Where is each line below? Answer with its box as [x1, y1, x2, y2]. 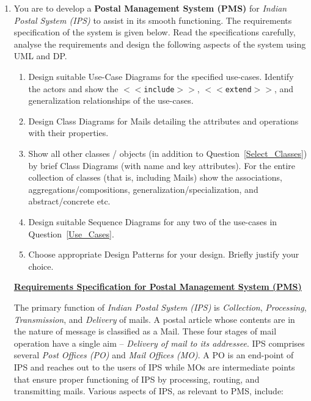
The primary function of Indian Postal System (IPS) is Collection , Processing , [13, 300, 307, 313]
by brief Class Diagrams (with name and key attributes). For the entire [28, 159, 296, 172]
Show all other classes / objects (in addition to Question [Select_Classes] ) [28, 147, 307, 159]
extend [225, 85, 252, 94]
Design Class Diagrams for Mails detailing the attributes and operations [28, 114, 299, 127]
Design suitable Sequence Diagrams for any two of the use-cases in [28, 215, 277, 228]
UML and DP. [13, 49, 67, 62]
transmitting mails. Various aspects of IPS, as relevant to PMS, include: [13, 385, 284, 397]
